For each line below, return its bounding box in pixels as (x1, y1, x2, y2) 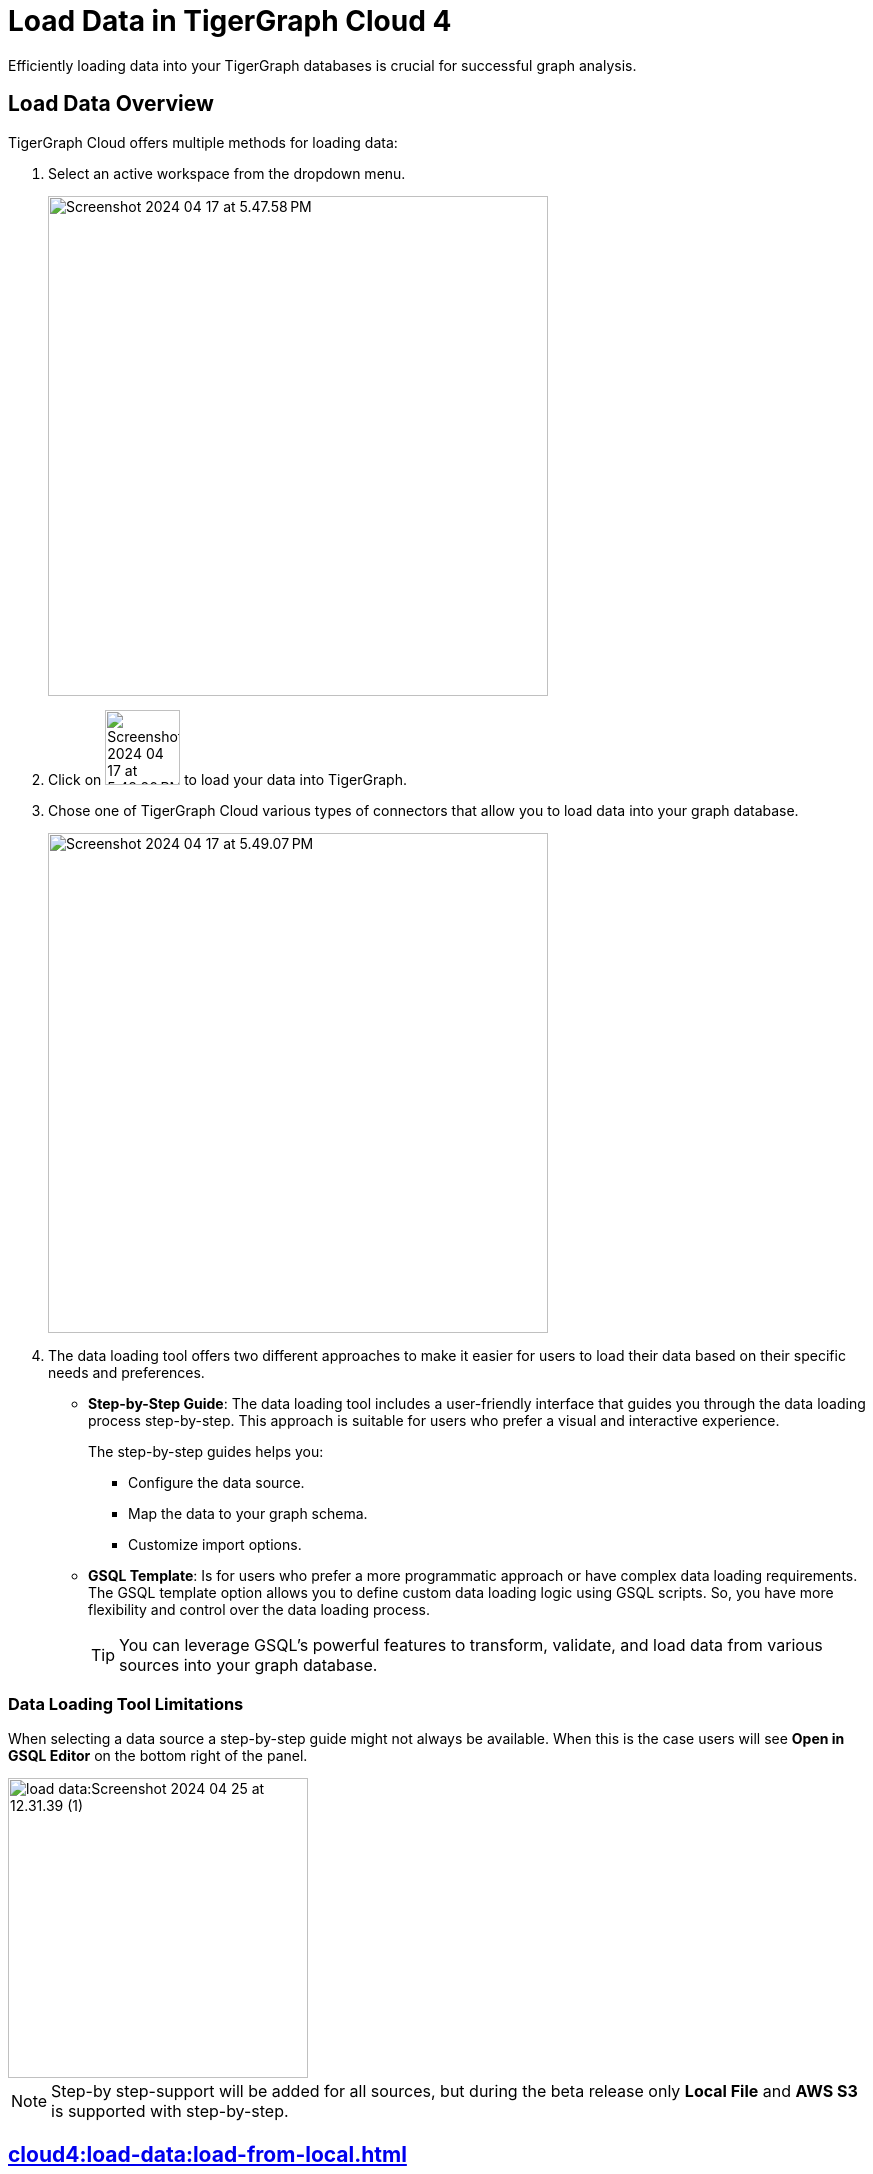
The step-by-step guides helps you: (88, 1442, 324, 1460)
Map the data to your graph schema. (128, 1504, 368, 1522)
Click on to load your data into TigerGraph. (48, 770, 407, 788)
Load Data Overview (8, 91, 214, 117)
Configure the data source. (128, 1473, 305, 1491)
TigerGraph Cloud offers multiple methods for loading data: (8, 133, 398, 151)
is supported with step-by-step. (51, 2101, 289, 2122)
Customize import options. (128, 1535, 302, 1553)
